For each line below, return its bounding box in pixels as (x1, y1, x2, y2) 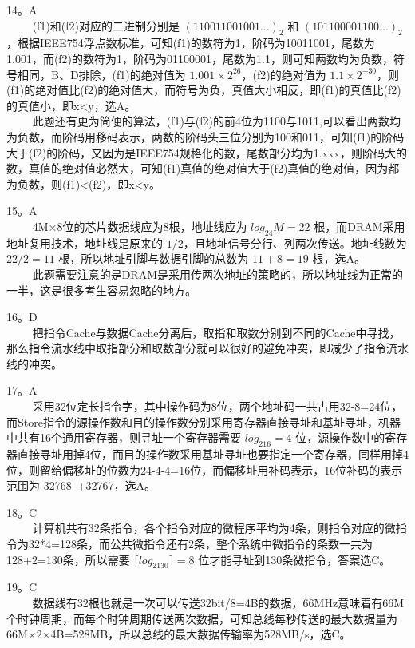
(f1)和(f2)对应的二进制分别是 (32, 17, 180, 34)
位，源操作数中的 (295, 429, 385, 446)
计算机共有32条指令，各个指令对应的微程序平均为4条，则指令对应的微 (32, 519, 396, 536)
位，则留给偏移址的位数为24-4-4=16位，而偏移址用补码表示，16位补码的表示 (6, 461, 403, 478)
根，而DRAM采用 (314, 217, 405, 234)
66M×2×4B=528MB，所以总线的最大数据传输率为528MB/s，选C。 (6, 626, 351, 642)
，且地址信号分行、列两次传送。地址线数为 (183, 234, 407, 251)
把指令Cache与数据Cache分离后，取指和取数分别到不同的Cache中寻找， (32, 324, 401, 340)
